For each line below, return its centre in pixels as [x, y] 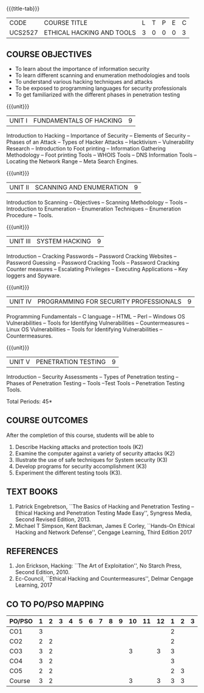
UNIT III [20, 241]
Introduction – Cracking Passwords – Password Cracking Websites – [92, 256]
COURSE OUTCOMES [47, 421]
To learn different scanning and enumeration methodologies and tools [102, 75]
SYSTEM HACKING [63, 241]
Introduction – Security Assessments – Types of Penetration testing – [93, 377]
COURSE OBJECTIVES [49, 54]
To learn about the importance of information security [82, 69]
